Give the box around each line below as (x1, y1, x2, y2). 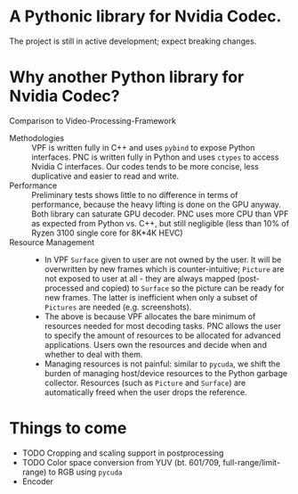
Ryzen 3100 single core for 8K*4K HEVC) (31, 227, 184, 238)
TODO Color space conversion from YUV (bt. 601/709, (21, 457, 221, 467)
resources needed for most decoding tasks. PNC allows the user (44, 320, 282, 331)
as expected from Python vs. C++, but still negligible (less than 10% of (31, 218, 290, 228)
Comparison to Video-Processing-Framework (9, 115, 176, 126)
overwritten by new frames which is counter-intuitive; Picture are (44, 263, 285, 274)
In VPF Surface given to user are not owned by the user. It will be (44, 254, 282, 265)
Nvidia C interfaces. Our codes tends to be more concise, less (31, 161, 260, 171)
